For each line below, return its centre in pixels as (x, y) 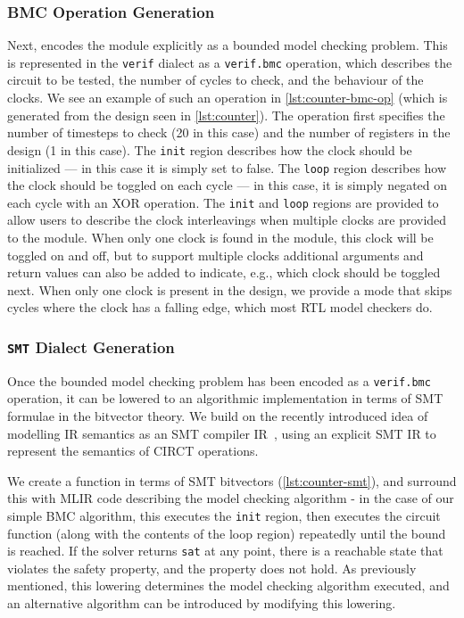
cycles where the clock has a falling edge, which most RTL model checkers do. (220, 307)
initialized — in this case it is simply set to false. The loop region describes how (227, 167)
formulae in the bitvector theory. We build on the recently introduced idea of (218, 416)
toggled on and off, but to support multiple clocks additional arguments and (215, 255)
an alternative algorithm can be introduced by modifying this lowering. (202, 603)
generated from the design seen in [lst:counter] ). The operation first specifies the (226, 115)
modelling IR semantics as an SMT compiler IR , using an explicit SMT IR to (222, 433)
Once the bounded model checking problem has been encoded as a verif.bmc (219, 380)
